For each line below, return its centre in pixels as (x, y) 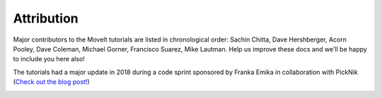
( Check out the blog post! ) (51, 82)
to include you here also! (49, 59)
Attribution (46, 18)
